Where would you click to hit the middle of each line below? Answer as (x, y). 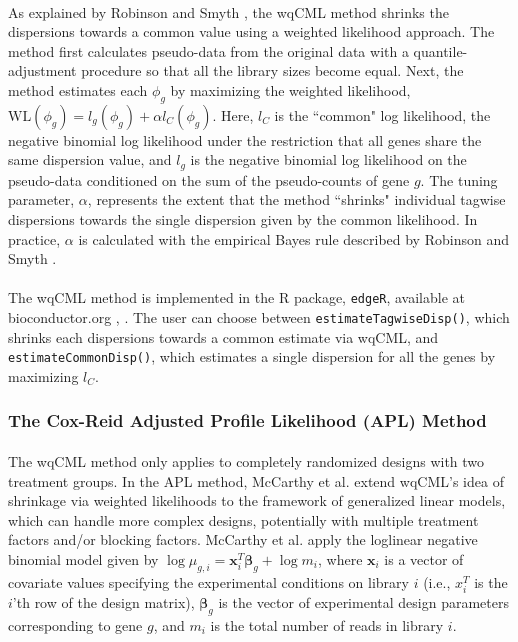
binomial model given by (83, 558)
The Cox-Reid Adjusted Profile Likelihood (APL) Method (247, 420)
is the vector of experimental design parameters (363, 601)
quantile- (440, 50)
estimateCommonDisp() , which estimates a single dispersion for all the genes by (252, 356)
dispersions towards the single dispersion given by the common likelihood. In (243, 219)
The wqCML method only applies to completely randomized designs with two (246, 460)
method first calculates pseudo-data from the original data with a (208, 50)
